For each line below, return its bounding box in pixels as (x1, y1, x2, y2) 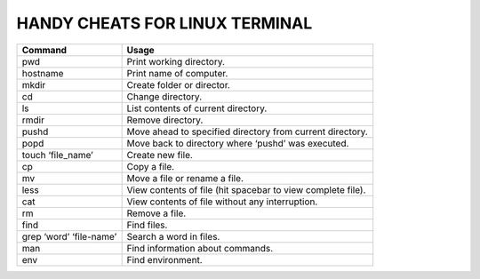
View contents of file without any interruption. (126, 195, 318, 208)
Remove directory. (126, 114, 204, 126)
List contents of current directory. (126, 102, 268, 115)
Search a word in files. (126, 230, 220, 243)
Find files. (126, 219, 168, 231)
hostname (21, 67, 64, 79)
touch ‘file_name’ (21, 148, 93, 161)
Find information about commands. (126, 242, 274, 254)
